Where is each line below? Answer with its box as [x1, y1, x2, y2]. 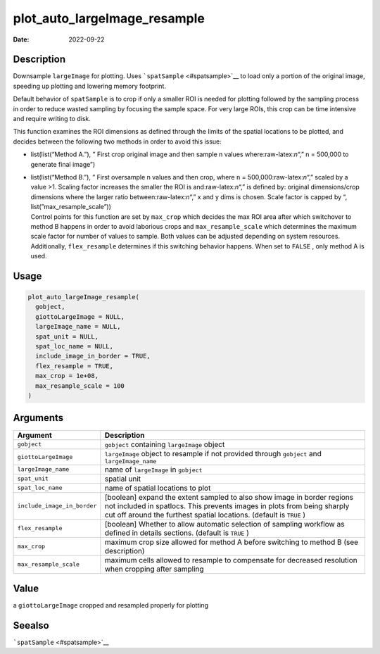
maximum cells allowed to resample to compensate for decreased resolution [104, 555, 358, 565]
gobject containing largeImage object [104, 439, 225, 449]
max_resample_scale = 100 [35, 382, 125, 390]
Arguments [13, 412, 64, 424]
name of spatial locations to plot [104, 483, 211, 493]
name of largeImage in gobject [104, 465, 203, 474]
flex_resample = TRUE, [35, 362, 114, 370]
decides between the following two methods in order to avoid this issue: [13, 137, 222, 146]
